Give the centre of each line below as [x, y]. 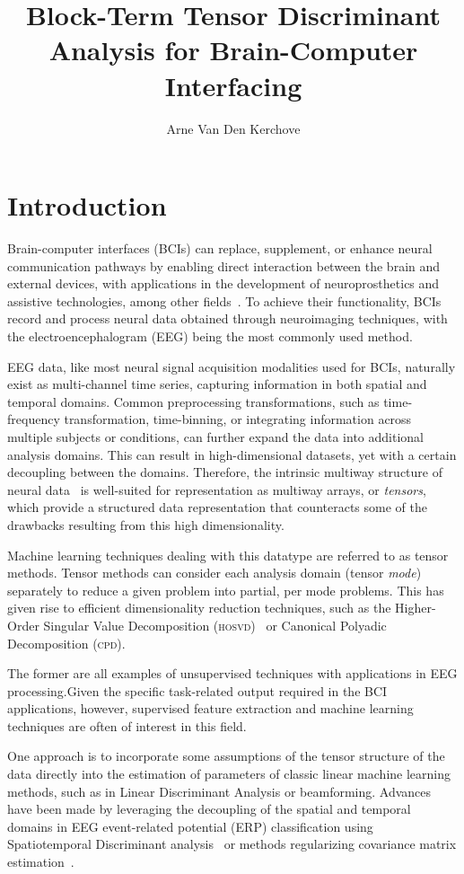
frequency [34, 419]
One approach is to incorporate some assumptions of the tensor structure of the [226, 756]
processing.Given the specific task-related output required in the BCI [197, 690]
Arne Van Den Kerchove [233, 128]
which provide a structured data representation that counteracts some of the [217, 507]
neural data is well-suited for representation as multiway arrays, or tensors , [217, 489]
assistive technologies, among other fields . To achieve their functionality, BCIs [224, 300]
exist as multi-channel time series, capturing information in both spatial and [217, 384]
